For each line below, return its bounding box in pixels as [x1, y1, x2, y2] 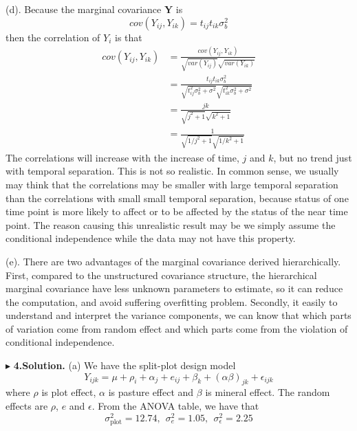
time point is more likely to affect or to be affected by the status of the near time [6, 204, 348, 219]
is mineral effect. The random [205, 385, 330, 399]
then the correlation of [6, 30, 100, 44]
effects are [6, 399, 48, 413]
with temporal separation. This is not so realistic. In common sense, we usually [6, 164, 339, 178]
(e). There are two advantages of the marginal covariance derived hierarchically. [6, 254, 341, 268]
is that [115, 30, 142, 44]
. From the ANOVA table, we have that [91, 399, 259, 413]
